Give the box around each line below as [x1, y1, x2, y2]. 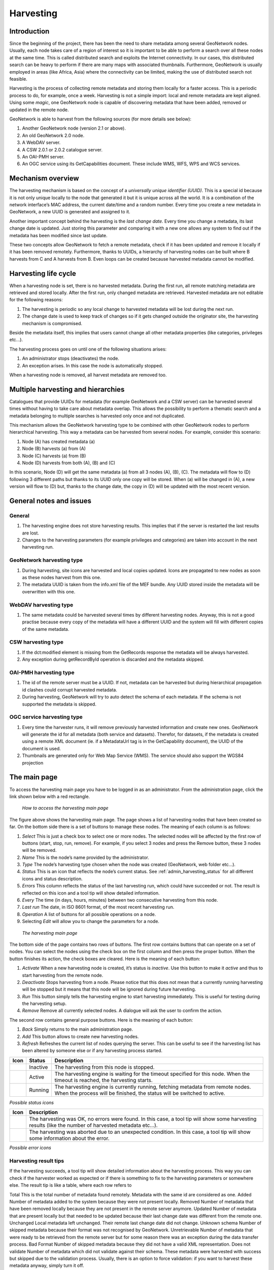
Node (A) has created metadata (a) [22, 438, 95, 444]
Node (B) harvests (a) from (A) [22, 446, 86, 452]
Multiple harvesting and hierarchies [9, 385, 125, 394]
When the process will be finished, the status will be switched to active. [54, 1090, 225, 1097]
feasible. [9, 76, 27, 82]
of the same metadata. [22, 626, 70, 632]
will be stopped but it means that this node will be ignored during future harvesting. [22, 986, 196, 993]
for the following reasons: [9, 297, 63, 303]
